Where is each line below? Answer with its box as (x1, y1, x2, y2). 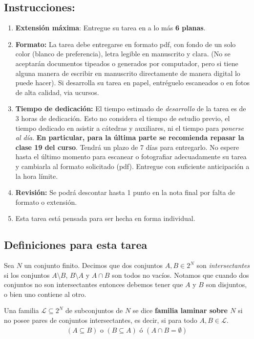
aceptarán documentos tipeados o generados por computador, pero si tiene (15, 58, 238, 68)
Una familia (4, 305, 39, 315)
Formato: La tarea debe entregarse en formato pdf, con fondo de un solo (15, 39, 236, 49)
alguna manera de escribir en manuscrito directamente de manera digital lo (15, 68, 240, 78)
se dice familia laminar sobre (132, 305, 228, 315)
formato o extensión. (15, 196, 77, 207)
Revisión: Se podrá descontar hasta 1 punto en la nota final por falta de (15, 187, 235, 197)
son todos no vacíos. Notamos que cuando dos (112, 269, 249, 280)
